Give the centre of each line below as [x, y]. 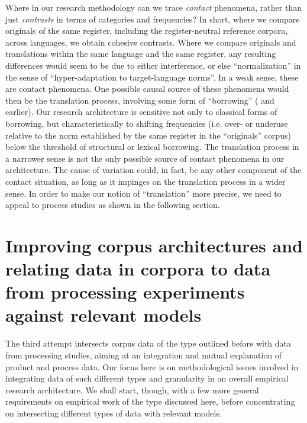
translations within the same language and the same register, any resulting [141, 54]
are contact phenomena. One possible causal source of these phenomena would [147, 89]
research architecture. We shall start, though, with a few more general [132, 390]
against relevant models [104, 315]
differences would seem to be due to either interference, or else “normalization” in [153, 65]
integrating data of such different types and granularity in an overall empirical [147, 378]
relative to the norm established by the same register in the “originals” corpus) [148, 135]
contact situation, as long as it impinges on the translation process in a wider [146, 181]
